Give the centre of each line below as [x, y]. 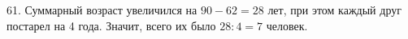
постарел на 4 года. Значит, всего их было [111, 25]
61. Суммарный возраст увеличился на [102, 10]
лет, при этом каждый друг [334, 10]
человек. [287, 25]
